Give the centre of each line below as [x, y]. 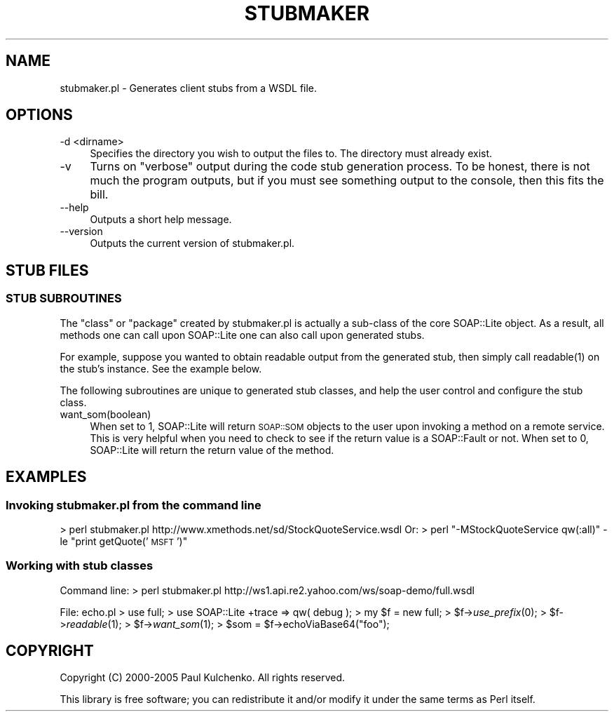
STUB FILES [47, 270]
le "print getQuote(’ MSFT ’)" [124, 541]
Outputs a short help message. [161, 220]
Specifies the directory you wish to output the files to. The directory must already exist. [291, 154]
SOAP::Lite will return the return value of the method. [212, 450]
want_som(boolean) [105, 414]
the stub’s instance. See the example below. [161, 368]
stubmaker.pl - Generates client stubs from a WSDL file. [189, 88]
